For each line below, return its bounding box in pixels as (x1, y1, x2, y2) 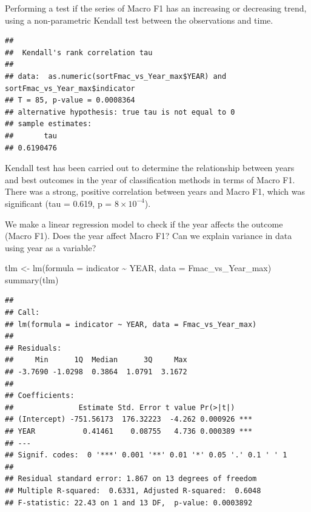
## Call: (5, 308, 40, 317)
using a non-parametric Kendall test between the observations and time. (5, 13, 273, 26)
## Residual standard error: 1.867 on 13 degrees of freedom (5, 474, 257, 483)
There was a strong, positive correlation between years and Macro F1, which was (5, 185, 306, 198)
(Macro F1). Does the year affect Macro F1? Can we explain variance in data (5, 229, 292, 242)
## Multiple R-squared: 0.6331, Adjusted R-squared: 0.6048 (5, 486, 261, 495)
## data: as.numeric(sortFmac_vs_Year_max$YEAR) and (5, 72, 227, 81)
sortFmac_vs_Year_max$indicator (5, 84, 135, 93)
